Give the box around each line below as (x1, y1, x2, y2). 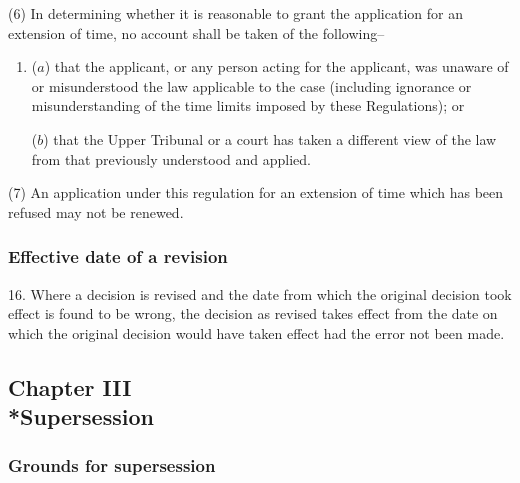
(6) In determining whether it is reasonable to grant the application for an (8, 3, 463, 23)
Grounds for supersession (8, 453, 216, 478)
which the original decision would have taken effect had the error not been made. (8, 322, 505, 343)
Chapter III (8, 371, 132, 402)
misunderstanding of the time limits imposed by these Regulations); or (31, 95, 465, 116)
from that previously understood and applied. (31, 148, 311, 169)
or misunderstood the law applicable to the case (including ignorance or (31, 75, 472, 96)
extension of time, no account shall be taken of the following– (8, 22, 385, 43)
